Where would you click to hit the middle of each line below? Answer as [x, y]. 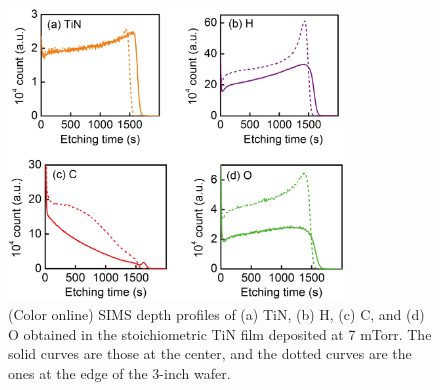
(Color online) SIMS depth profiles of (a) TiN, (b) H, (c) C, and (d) [216, 314]
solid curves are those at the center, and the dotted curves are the [210, 353]
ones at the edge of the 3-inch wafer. [119, 373]
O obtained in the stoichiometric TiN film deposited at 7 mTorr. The [220, 333]
